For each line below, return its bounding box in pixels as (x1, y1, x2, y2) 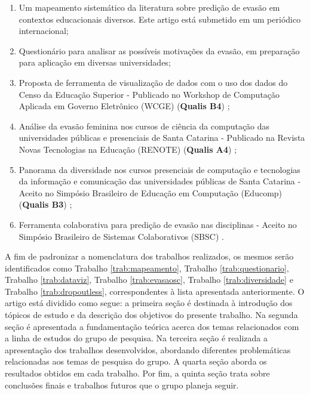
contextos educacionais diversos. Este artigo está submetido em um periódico (19, 13, 301, 25)
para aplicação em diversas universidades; (19, 56, 171, 69)
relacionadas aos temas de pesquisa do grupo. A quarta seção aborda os (5, 355, 267, 368)
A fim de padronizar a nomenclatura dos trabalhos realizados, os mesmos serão (5, 250, 294, 263)
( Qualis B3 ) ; (19, 198, 72, 211)
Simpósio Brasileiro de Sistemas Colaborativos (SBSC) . (19, 230, 224, 242)
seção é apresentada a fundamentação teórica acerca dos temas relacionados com (5, 320, 299, 332)
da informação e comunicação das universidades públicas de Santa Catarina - (19, 175, 301, 187)
